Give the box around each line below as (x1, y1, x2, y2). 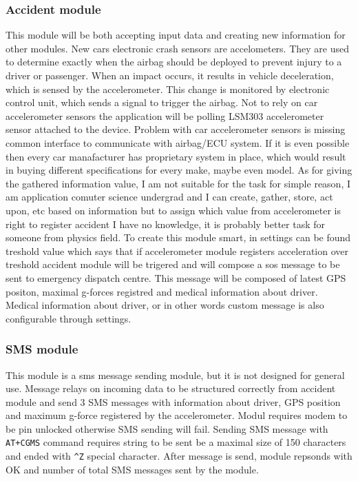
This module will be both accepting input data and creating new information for (6, 28, 346, 42)
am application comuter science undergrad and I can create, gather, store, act (6, 190, 333, 204)
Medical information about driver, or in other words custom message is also (6, 298, 324, 312)
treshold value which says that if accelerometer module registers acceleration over (6, 243, 348, 258)
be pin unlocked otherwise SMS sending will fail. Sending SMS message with (6, 421, 328, 436)
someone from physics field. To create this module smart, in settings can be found (6, 230, 351, 245)
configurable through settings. (6, 311, 131, 325)
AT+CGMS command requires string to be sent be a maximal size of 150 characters (6, 435, 346, 449)
